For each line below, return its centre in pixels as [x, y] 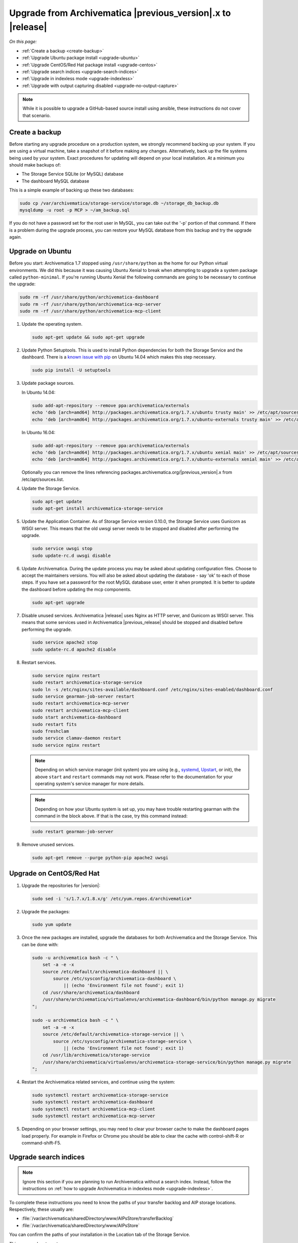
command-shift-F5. [41, 1143]
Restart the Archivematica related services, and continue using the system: [98, 1082]
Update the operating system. [52, 324]
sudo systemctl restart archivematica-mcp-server [94, 1116]
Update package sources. [48, 383]
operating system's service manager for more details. [90, 784]
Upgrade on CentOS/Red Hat [54, 873]
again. [16, 237]
